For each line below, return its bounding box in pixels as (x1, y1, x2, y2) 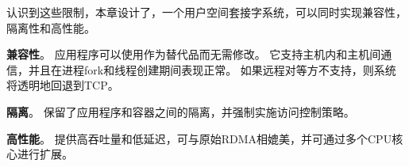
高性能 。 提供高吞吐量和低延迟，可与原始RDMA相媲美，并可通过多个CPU (6, 130, 392, 146)
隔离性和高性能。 (6, 19, 95, 36)
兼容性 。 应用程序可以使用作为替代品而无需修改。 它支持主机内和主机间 (6, 46, 381, 63)
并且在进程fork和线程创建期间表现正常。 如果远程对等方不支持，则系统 (28, 61, 396, 78)
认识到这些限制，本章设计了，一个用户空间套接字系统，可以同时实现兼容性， (6, 4, 407, 20)
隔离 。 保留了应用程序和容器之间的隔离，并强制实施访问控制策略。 (6, 103, 355, 120)
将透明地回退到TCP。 (6, 77, 119, 93)
